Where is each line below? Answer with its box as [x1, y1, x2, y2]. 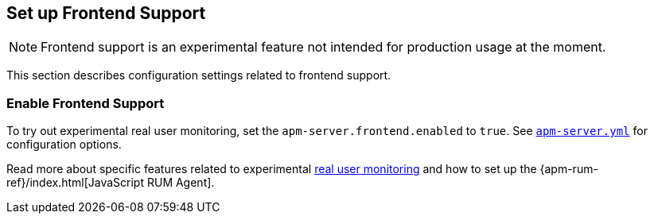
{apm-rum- [539, 162, 598, 176]
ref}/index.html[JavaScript [6, 176, 145, 190]
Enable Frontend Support [6, 95, 165, 111]
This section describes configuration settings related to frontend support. [6, 68, 391, 83]
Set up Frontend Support [6, 3, 206, 23]
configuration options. [6, 137, 122, 152]
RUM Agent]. [146, 176, 215, 190]
